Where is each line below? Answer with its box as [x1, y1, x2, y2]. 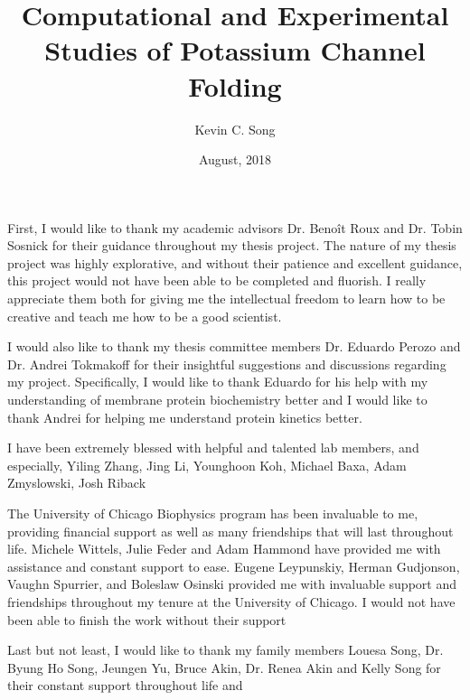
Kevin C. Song [194, 119, 276, 138]
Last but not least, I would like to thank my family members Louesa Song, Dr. [7, 640, 444, 659]
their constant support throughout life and [7, 676, 243, 695]
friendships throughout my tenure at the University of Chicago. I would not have [7, 592, 456, 611]
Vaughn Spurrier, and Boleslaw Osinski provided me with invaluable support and [7, 574, 456, 593]
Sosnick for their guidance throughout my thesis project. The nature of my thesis [7, 236, 456, 255]
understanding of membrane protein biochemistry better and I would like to [7, 390, 428, 409]
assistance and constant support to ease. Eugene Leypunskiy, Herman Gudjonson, [7, 556, 460, 575]
